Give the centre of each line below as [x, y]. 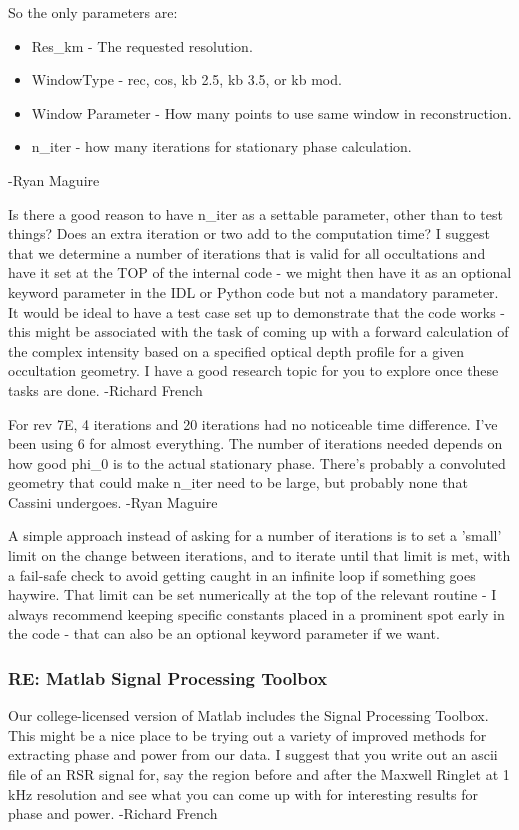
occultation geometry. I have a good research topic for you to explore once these [253, 370]
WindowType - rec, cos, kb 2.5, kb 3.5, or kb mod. [186, 79]
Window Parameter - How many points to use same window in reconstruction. [271, 112]
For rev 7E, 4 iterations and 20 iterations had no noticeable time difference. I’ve [253, 423]
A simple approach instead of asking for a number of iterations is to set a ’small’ [255, 535]
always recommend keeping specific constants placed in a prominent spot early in [256, 613]
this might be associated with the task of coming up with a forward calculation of [258, 331]
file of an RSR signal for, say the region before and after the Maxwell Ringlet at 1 [259, 774]
